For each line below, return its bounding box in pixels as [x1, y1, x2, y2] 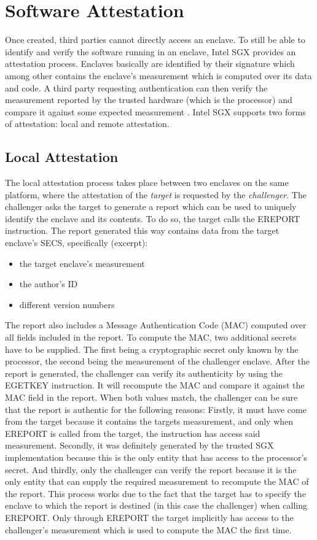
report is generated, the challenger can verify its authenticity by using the [5, 366, 283, 379]
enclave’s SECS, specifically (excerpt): [5, 236, 148, 249]
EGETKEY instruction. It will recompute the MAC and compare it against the [5, 379, 305, 391]
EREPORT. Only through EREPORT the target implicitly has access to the [5, 511, 294, 523]
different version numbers [19, 298, 115, 310]
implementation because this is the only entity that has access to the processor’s [5, 450, 307, 463]
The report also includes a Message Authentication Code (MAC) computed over [5, 318, 307, 331]
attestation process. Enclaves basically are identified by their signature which [5, 57, 295, 70]
